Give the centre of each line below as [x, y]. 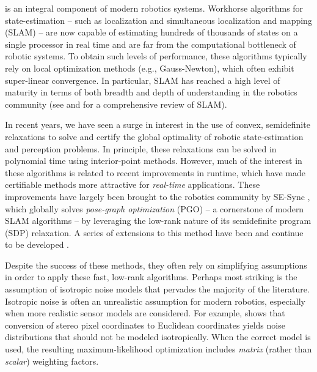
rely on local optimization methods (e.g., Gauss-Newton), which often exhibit [150, 68]
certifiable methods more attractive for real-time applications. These [133, 184]
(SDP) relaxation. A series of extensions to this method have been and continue [154, 232]
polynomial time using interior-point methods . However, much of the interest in [154, 161]
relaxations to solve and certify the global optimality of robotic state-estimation [154, 136]
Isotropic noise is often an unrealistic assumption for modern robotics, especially [155, 301]
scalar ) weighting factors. [52, 361]
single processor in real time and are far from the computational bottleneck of [151, 44]
